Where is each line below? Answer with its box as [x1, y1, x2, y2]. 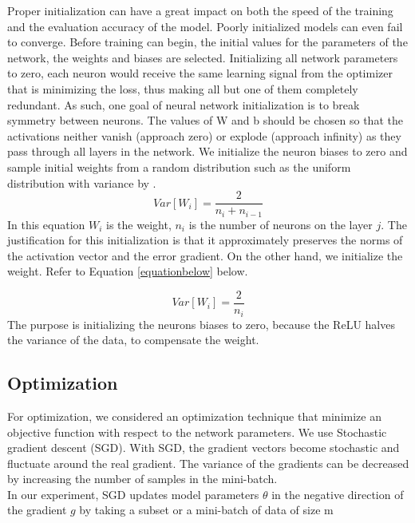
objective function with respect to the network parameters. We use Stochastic [7, 423, 387, 440]
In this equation [7, 216, 85, 232]
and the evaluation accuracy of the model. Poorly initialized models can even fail [7, 18, 403, 34]
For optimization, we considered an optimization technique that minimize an [7, 407, 381, 424]
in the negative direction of [271, 485, 404, 502]
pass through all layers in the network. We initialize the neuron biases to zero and [7, 143, 408, 160]
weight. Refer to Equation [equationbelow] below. [7, 263, 248, 279]
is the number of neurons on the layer [188, 216, 373, 232]
